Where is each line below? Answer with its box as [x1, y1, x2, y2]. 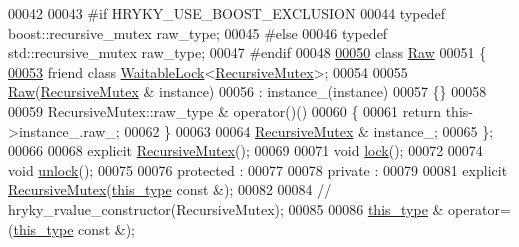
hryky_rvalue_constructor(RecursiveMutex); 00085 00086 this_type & [8, 198, 444, 219]
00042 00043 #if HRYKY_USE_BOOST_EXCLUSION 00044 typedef [8, 3, 445, 23]
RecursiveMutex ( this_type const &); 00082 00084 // [8, 179, 332, 200]
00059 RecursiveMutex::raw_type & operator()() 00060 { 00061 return [8, 100, 441, 121]
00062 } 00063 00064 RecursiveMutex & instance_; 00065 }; [124, 120, 494, 141]
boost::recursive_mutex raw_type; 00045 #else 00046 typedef [8, 22, 388, 43]
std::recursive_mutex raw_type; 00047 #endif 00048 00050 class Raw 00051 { [8, 42, 487, 63]
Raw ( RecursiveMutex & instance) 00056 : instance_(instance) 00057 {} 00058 [8, 81, 487, 102]
